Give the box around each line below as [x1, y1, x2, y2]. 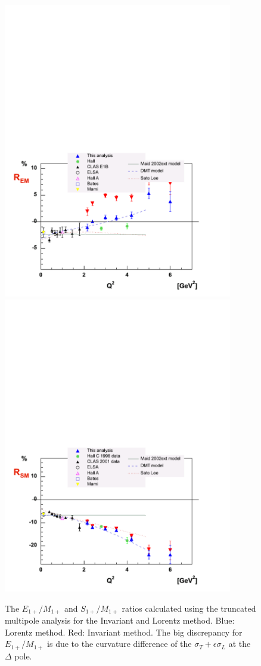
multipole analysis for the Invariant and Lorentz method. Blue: [5, 614, 235, 627]
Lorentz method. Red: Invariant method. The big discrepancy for [5, 625, 243, 638]
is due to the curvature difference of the [47, 637, 192, 650]
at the [228, 637, 251, 650]
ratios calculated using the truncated [122, 602, 256, 614]
